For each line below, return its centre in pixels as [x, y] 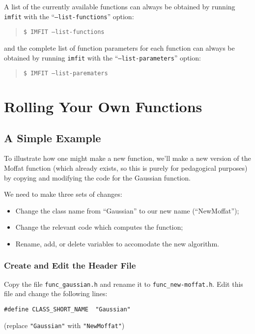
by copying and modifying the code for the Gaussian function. [97, 177]
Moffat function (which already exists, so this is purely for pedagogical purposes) [126, 167]
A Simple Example [53, 137]
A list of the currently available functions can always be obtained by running [120, 6]
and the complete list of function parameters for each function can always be [119, 47]
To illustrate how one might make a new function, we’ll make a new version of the [127, 158]
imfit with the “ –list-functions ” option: [69, 16]
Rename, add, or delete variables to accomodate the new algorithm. [117, 243]
